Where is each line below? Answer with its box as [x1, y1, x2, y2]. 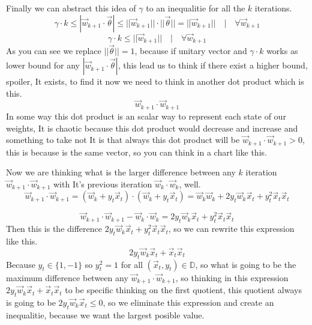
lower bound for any [6, 59, 80, 71]
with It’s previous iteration [53, 177, 152, 190]
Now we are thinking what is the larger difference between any [6, 166, 236, 178]
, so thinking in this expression [175, 271, 289, 284]
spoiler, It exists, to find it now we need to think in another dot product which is [6, 75, 304, 88]
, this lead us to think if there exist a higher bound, [118, 59, 308, 71]
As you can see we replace [6, 44, 101, 57]
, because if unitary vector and [134, 44, 247, 57]
